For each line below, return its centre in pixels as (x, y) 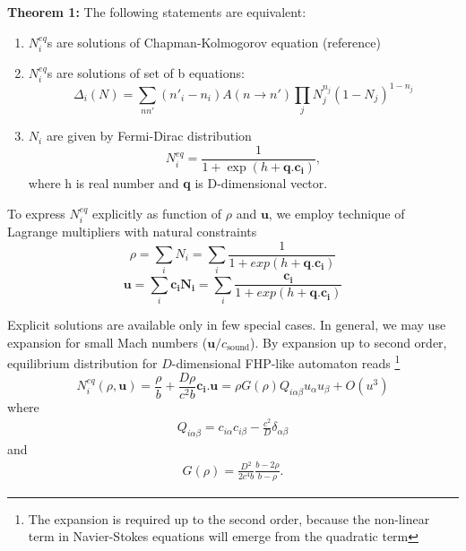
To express (36, 213)
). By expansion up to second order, (349, 342)
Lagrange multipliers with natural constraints (132, 231)
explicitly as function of (157, 213)
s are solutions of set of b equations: (146, 73)
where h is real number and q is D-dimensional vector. (178, 182)
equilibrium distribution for (82, 362)
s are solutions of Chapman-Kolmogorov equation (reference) (214, 42)
